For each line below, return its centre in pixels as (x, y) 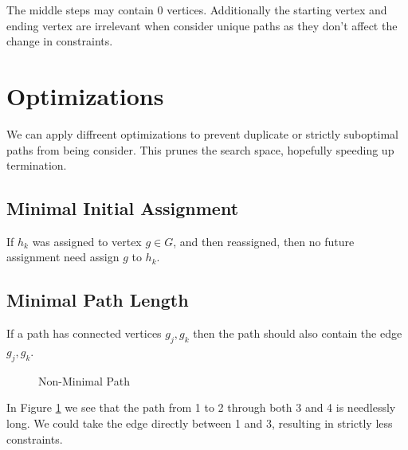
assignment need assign (63, 257)
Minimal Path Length (98, 300)
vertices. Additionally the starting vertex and (277, 10)
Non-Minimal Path (84, 380)
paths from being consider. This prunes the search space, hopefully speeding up (200, 149)
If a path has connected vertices (84, 333)
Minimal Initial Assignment (123, 208)
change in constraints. (60, 41)
